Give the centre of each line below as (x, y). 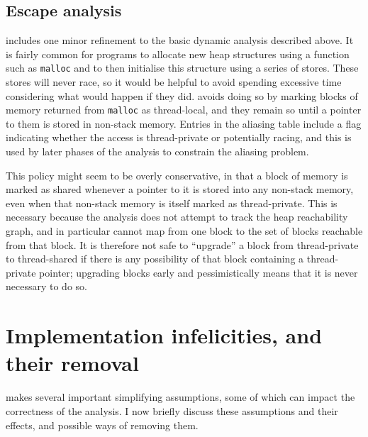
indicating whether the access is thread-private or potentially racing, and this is (179, 137)
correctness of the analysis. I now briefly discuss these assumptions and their (172, 410)
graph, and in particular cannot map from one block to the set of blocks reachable (184, 231)
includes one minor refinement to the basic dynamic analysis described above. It (180, 40)
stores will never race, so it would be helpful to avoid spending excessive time (174, 82)
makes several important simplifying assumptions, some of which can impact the (180, 397)
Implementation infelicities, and (164, 335)
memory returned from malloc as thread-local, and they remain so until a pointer (184, 110)
